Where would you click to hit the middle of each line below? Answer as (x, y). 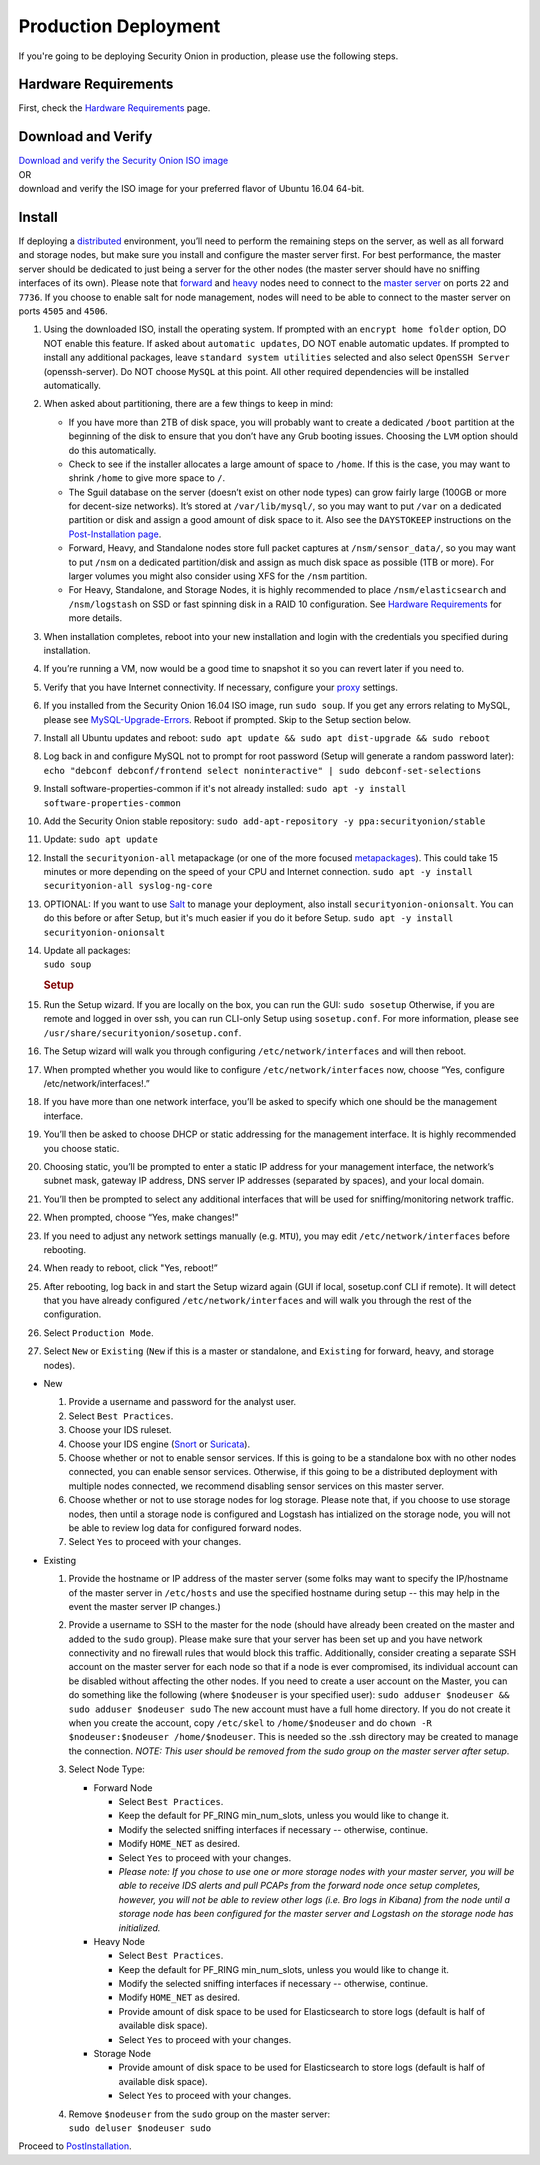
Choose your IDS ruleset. (120, 1430)
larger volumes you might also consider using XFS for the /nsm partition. (218, 576)
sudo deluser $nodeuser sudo (140, 2128)
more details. (95, 618)
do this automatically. (112, 450)
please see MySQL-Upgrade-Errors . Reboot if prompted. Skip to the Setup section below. (227, 719)
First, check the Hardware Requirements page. (114, 108)
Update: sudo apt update (101, 839)
